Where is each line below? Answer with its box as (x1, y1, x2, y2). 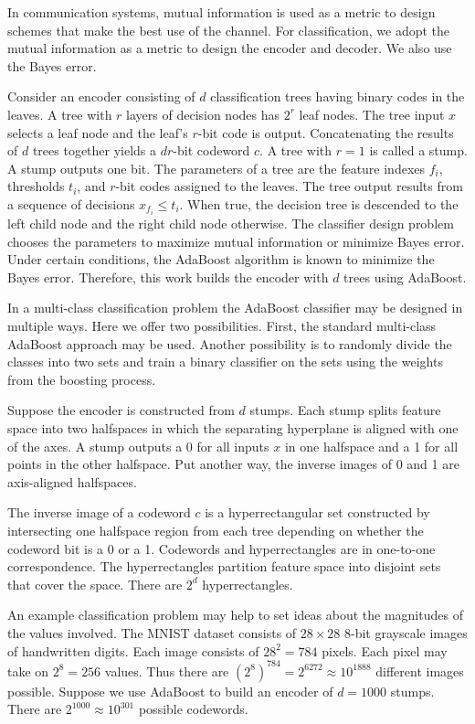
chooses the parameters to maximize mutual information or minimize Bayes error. (7, 231, 465, 250)
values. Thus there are (104, 661, 229, 680)
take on (7, 661, 49, 680)
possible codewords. (138, 699, 248, 719)
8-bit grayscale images (344, 623, 468, 642)
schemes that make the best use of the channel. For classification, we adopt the (7, 20, 450, 39)
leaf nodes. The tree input (299, 104, 445, 123)
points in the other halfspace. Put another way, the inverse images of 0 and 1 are (7, 454, 459, 474)
